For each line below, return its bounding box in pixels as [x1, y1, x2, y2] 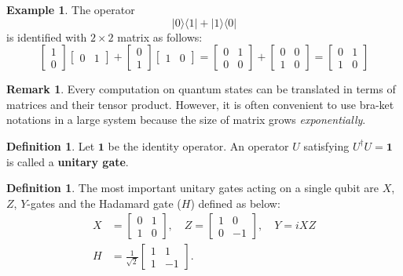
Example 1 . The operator [6, 2, 135, 17]
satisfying [303, 137, 350, 154]
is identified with [6, 28, 87, 45]
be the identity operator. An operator [108, 137, 289, 154]
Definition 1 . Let [6, 137, 95, 154]
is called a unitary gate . [6, 153, 129, 169]
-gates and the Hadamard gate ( [27, 194, 181, 211]
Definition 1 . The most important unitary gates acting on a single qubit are [6, 180, 379, 196]
